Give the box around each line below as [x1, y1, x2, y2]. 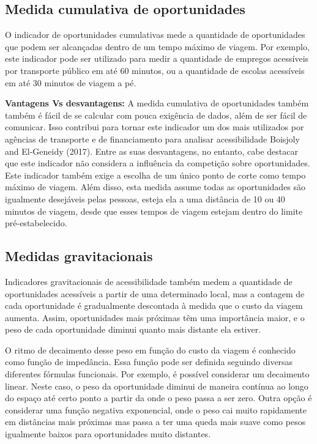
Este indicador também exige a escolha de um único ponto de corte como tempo [5, 168, 306, 181]
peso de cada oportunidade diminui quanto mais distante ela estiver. [5, 323, 261, 336]
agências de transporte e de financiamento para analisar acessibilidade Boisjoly [5, 132, 300, 145]
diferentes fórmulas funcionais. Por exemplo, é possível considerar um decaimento [5, 368, 310, 380]
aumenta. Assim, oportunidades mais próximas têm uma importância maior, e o [5, 311, 305, 324]
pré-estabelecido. [5, 216, 67, 229]
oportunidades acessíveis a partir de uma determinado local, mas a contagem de [5, 287, 305, 300]
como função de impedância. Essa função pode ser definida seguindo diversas [5, 355, 293, 368]
